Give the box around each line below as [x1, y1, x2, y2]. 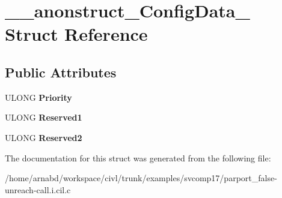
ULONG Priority [5, 91, 72, 103]
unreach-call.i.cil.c [5, 183, 71, 196]
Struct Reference [5, 22, 148, 46]
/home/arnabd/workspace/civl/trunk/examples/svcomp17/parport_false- [5, 172, 277, 184]
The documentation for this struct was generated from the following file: [5, 151, 271, 164]
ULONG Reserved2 [5, 131, 82, 143]
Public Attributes [5, 62, 117, 81]
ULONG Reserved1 [5, 111, 82, 124]
